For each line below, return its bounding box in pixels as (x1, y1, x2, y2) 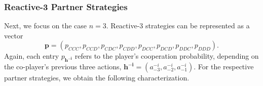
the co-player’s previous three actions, (4, 61, 122, 72)
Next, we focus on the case (4, 20, 87, 31)
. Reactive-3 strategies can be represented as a (106, 20, 250, 31)
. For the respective (194, 61, 254, 72)
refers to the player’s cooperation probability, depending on (74, 51, 259, 61)
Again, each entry (4, 51, 59, 61)
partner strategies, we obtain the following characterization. (4, 72, 190, 83)
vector (4, 30, 23, 40)
